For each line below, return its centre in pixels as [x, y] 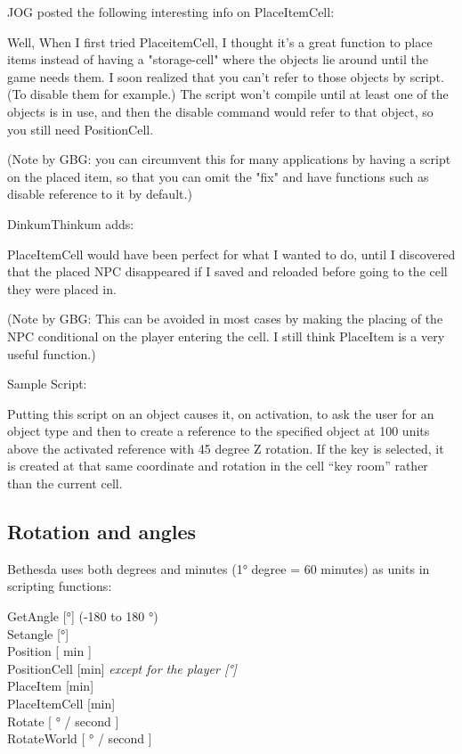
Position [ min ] [49, 651]
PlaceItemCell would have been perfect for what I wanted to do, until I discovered [231, 254]
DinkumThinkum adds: [71, 223]
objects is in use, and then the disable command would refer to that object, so [220, 111]
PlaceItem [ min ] [51, 686]
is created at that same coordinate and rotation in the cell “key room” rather [218, 466]
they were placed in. [62, 288]
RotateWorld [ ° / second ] [80, 738]
